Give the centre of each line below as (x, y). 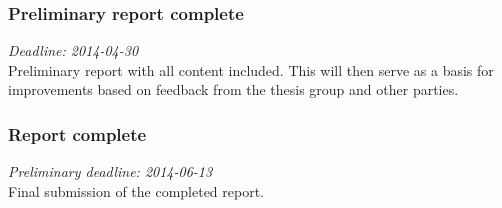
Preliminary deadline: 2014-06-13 (110, 171)
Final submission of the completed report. (136, 190)
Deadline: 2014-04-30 (73, 50)
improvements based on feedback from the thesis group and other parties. (233, 89)
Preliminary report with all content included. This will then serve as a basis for (251, 69)
